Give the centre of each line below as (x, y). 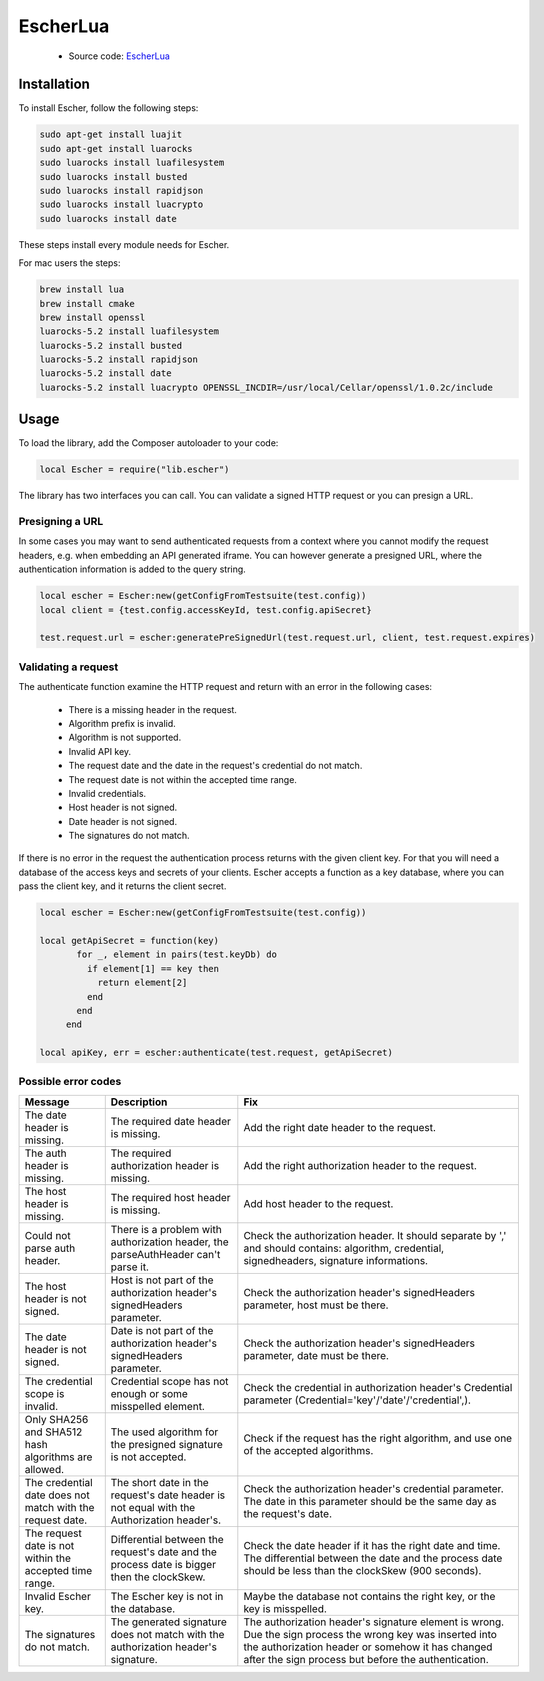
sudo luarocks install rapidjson (121, 190)
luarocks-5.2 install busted (111, 345)
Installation (54, 84)
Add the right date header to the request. (340, 1127)
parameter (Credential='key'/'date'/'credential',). (357, 1400)
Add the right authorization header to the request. (360, 1165)
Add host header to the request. (318, 1203)
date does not (57, 1495)
